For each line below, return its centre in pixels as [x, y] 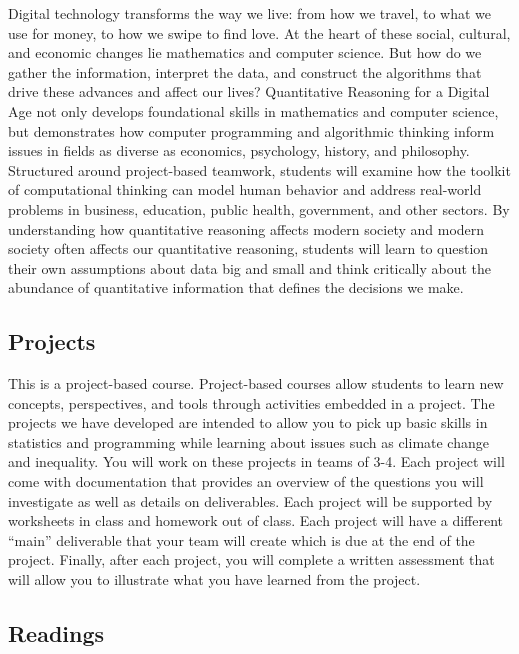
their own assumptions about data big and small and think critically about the [250, 267]
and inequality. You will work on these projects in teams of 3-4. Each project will [256, 461]
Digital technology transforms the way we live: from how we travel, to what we [250, 13]
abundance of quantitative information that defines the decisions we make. [236, 287]
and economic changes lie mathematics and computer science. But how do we [245, 52]
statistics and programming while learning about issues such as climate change [248, 441]
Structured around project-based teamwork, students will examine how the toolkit [259, 169]
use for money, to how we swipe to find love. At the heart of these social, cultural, [259, 32]
